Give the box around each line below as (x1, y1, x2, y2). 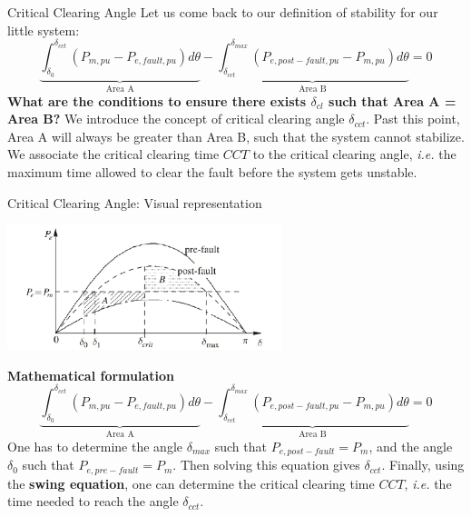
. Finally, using (381, 455, 465, 474)
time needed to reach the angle (7, 492, 179, 511)
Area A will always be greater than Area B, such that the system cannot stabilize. (7, 126, 465, 145)
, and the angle (368, 436, 453, 455)
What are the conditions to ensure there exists (7, 91, 307, 110)
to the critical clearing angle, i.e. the (252, 144, 456, 164)
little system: (7, 20, 80, 39)
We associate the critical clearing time (7, 144, 220, 164)
